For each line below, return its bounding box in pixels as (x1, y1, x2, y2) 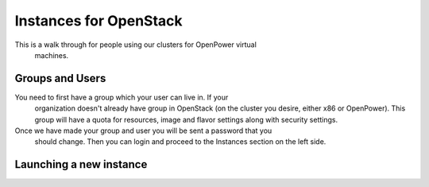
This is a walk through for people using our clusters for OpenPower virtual (14, 40, 257, 49)
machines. (34, 50, 69, 60)
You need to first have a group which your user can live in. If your (14, 92, 229, 102)
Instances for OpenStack (14, 12, 183, 29)
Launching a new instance (14, 158, 148, 171)
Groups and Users (14, 72, 106, 85)
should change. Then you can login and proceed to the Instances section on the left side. (34, 137, 327, 146)
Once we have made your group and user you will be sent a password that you (14, 126, 272, 135)
